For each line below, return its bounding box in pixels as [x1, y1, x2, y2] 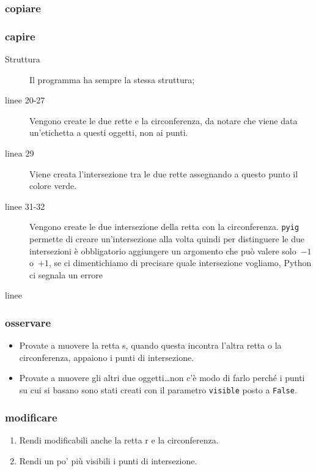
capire [5, 28, 35, 43]
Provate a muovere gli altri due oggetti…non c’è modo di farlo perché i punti [19, 371, 305, 384]
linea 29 [5, 147, 34, 160]
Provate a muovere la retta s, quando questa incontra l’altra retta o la [19, 339, 282, 352]
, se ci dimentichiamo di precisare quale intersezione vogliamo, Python [48, 256, 312, 269]
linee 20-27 [5, 94, 45, 106]
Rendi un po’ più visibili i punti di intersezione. [19, 454, 197, 467]
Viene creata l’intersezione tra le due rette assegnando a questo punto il [29, 167, 298, 180]
